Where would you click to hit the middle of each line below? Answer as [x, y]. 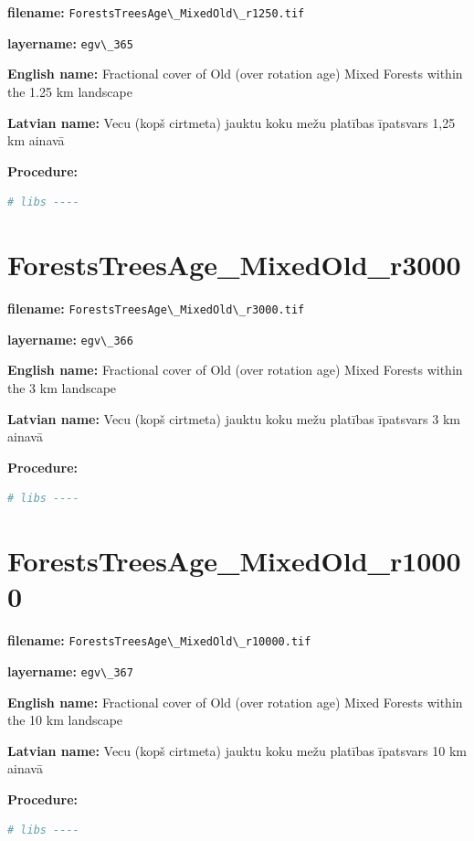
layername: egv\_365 [70, 43]
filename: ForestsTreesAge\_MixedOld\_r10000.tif [159, 640]
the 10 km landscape [65, 720]
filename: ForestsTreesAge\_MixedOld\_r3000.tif [156, 308]
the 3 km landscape [62, 387]
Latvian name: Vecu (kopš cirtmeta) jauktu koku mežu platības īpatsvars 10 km [237, 750]
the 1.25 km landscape [70, 91]
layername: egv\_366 [70, 339]
